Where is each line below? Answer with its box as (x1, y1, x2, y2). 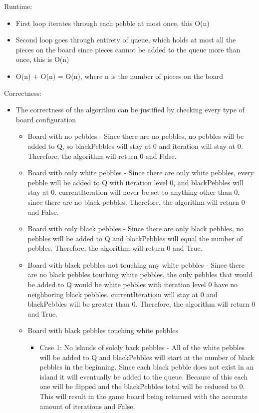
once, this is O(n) (15, 54, 69, 64)
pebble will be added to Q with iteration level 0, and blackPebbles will (27, 177, 244, 187)
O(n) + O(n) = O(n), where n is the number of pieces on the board (15, 70, 224, 81)
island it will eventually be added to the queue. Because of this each (39, 371, 248, 382)
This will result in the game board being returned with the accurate (39, 391, 248, 401)
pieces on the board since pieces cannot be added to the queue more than (15, 44, 241, 54)
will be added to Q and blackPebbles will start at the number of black (39, 352, 255, 362)
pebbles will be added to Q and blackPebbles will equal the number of (27, 233, 243, 243)
